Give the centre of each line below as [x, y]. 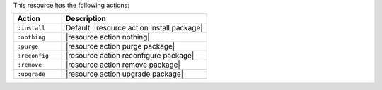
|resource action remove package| [123, 65]
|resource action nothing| [108, 37]
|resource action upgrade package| [125, 74]
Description [86, 19]
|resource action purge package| [121, 46]
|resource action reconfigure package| [130, 56]
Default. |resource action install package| [134, 28]
